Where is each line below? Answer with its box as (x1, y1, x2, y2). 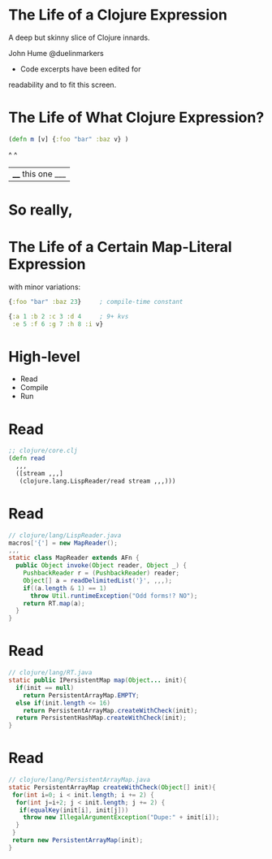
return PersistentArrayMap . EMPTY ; (23, 691, 140, 700)
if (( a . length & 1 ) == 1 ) (23, 584, 107, 592)
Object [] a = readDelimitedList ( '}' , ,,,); (23, 576, 173, 584)
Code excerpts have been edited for (19, 63, 141, 74)
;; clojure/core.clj (8, 447, 79, 455)
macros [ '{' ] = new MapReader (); (8, 539, 118, 547)
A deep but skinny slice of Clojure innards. (8, 33, 150, 42)
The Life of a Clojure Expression (8, 6, 227, 24)
